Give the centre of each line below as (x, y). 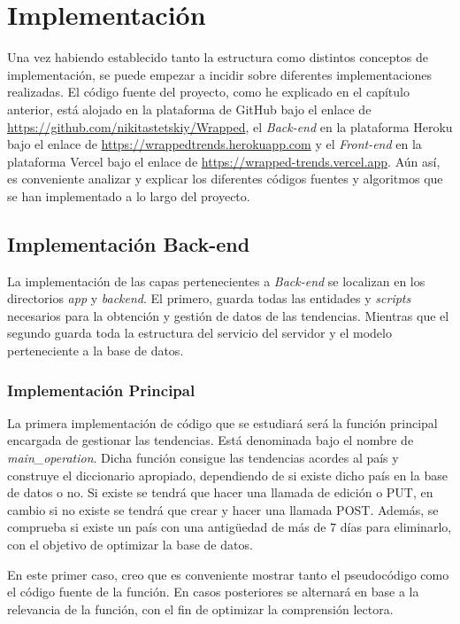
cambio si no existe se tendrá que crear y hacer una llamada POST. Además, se (223, 509)
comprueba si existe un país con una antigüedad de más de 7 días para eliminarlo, (230, 527)
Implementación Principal (101, 390)
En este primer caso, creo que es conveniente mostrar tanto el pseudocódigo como (228, 574)
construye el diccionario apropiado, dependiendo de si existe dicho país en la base (227, 475)
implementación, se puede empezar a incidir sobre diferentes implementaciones (219, 74)
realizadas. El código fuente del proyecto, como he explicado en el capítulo (208, 92)
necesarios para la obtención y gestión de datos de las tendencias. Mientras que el (228, 315)
